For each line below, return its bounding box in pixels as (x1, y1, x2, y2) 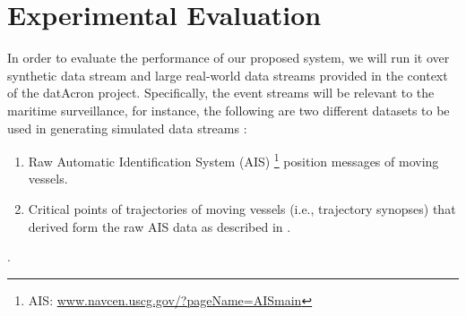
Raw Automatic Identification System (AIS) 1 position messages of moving (28, 149, 439, 170)
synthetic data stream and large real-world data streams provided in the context (7, 65, 448, 84)
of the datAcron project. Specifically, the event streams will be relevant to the (7, 83, 435, 102)
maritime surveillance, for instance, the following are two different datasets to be (7, 100, 450, 119)
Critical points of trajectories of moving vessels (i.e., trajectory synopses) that (28, 199, 456, 218)
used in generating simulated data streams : (7, 118, 247, 137)
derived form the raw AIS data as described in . (28, 217, 291, 235)
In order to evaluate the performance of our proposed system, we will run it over (7, 48, 450, 67)
